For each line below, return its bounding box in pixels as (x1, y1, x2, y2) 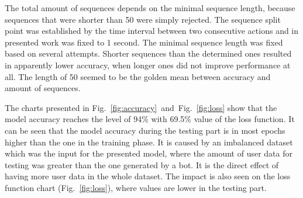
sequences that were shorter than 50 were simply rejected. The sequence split (5, 13, 281, 25)
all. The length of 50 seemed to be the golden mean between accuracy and (5, 70, 271, 82)
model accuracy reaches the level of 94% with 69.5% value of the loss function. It (5, 113, 295, 125)
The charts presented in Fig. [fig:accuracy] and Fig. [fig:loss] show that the (5, 101, 277, 113)
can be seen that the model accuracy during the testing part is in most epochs (5, 124, 285, 136)
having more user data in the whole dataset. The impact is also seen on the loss (5, 170, 291, 182)
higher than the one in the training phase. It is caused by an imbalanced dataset (5, 136, 293, 148)
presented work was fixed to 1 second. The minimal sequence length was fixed (5, 36, 283, 48)
